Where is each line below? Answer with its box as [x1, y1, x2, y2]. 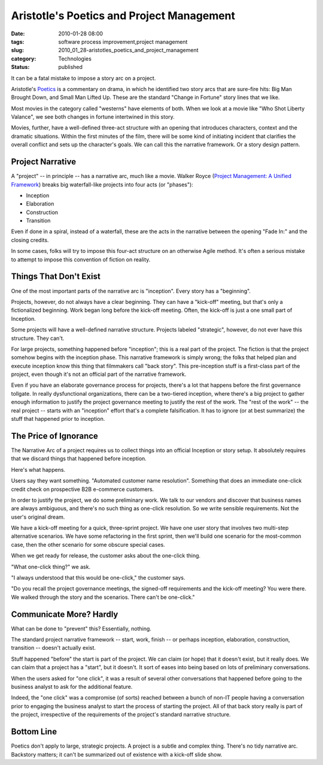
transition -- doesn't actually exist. [11, 644, 96, 652]
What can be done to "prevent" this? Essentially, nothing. [11, 625, 152, 632]
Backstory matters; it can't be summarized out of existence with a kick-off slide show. [11, 751, 223, 758]
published [58, 64, 83, 71]
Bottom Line [11, 727, 57, 737]
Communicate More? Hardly [11, 609, 118, 619]
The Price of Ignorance [11, 430, 99, 441]
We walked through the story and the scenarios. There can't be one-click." [11, 594, 196, 601]
